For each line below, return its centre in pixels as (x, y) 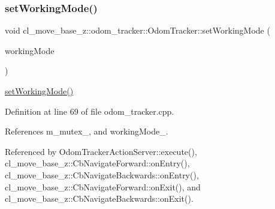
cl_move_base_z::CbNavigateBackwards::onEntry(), (102, 174)
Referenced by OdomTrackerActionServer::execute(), (101, 151)
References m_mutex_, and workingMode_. (87, 131)
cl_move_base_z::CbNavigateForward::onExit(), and (103, 186)
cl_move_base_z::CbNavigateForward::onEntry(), (97, 163)
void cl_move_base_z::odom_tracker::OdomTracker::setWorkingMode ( (137, 30)
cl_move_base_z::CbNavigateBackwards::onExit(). (99, 198)
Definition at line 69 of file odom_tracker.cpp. (90, 111)
